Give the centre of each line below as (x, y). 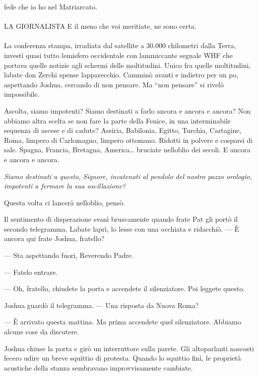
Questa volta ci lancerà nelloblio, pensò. (65, 202)
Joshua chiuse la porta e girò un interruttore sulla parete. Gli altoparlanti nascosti (129, 348)
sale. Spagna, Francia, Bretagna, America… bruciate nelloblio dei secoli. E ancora (127, 150)
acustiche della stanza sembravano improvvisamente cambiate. (98, 367)
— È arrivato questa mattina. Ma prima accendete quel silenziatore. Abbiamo (123, 322)
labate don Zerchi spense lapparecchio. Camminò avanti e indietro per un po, (121, 75)
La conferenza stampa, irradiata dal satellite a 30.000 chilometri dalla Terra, (120, 45)
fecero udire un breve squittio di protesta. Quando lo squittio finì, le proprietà (123, 358)
